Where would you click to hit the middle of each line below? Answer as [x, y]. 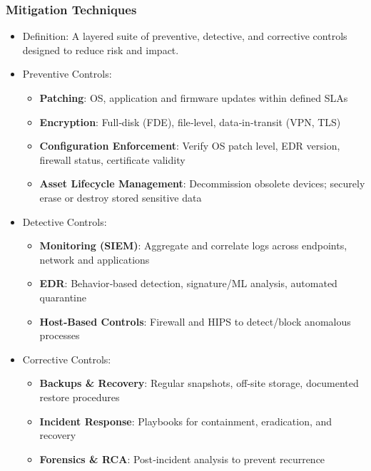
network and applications [95, 259]
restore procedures [80, 397]
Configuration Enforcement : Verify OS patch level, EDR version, [190, 146]
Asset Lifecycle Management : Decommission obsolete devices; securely [202, 183]
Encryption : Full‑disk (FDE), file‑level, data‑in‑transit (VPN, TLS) [190, 121]
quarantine [63, 297]
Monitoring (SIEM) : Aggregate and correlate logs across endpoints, [193, 245]
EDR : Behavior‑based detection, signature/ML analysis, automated [188, 283]
